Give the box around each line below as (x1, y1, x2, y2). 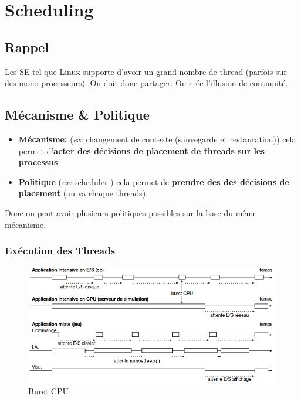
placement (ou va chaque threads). (18, 187, 148, 199)
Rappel (5, 37, 49, 56)
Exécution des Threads (5, 243, 116, 258)
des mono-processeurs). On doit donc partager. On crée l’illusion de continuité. (5, 77, 288, 89)
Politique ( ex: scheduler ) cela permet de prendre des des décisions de (18, 175, 289, 187)
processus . (18, 156, 60, 168)
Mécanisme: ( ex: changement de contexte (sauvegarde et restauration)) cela (18, 132, 296, 145)
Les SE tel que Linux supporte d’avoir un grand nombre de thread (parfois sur (5, 65, 287, 77)
